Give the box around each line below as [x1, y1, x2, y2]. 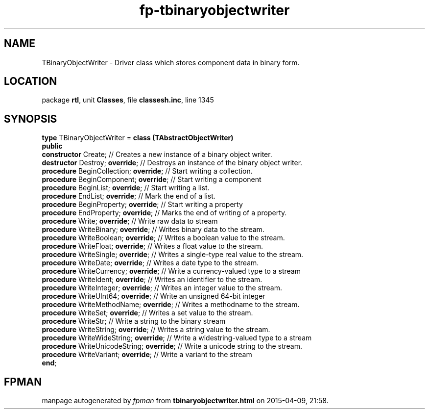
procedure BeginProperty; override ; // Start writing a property [42, 200, 243, 209]
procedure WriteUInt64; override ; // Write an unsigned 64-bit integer [42, 292, 265, 301]
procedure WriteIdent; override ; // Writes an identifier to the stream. [42, 275, 262, 284]
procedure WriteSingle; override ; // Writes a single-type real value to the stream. [42, 250, 304, 259]
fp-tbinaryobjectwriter [139, 2, 290, 19]
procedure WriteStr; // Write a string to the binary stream [42, 317, 226, 326]
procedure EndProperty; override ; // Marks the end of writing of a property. [42, 208, 287, 217]
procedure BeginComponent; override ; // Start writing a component [42, 175, 262, 184]
